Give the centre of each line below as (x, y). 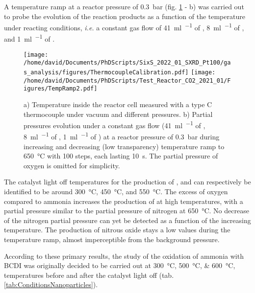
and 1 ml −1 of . (29, 38)
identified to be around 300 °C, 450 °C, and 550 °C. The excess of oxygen (116, 192)
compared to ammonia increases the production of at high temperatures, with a (124, 201)
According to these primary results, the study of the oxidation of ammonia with (124, 256)
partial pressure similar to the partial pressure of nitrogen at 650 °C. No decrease (127, 211)
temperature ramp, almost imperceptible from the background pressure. (112, 239)
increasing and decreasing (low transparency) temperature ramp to (124, 146)
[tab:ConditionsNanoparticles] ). (51, 284)
